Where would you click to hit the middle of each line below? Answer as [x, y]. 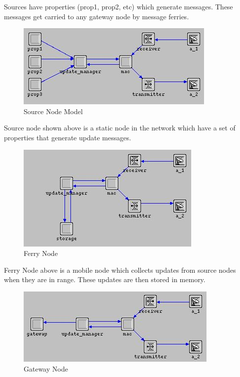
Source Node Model [53, 111]
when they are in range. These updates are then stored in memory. [105, 279]
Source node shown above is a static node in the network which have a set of [120, 128]
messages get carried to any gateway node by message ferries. [97, 16]
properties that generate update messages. [68, 137]
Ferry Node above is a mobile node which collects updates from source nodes [120, 270]
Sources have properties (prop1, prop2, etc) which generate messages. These [119, 6]
